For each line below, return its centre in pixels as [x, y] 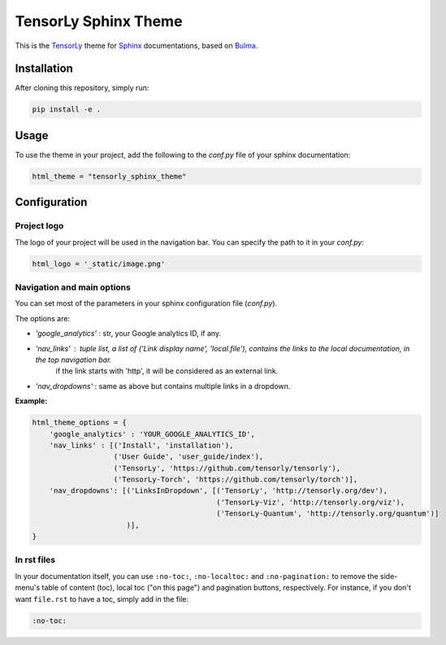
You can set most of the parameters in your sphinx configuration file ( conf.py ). [146, 303]
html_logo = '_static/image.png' [99, 264]
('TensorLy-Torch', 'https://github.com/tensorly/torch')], [236, 479]
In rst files [35, 560]
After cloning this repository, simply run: [82, 88]
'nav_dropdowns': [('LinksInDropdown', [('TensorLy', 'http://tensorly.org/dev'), [219, 491]
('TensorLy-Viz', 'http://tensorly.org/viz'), [311, 502]
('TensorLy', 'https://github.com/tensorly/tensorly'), [227, 468]
